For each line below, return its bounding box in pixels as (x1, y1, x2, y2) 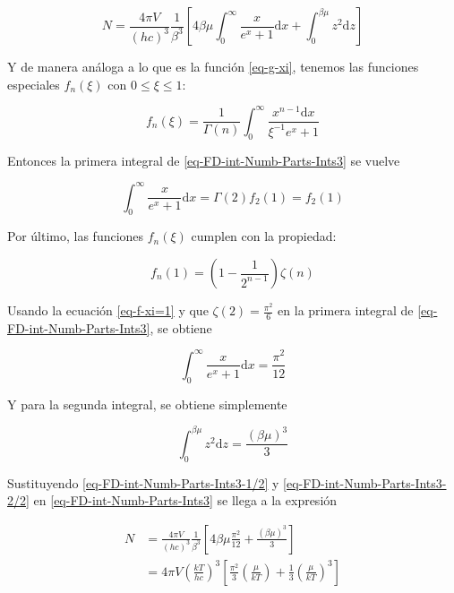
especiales (7, 74, 60, 93)
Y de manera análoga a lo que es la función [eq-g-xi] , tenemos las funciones (7, 57, 419, 75)
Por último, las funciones (7, 227, 144, 245)
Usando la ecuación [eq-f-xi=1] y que (7, 301, 209, 320)
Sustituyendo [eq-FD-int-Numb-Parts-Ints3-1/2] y (7, 473, 279, 492)
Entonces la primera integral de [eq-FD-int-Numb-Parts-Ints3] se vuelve (7, 150, 400, 169)
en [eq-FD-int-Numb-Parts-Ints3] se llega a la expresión (33, 491, 338, 510)
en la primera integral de (278, 301, 414, 320)
